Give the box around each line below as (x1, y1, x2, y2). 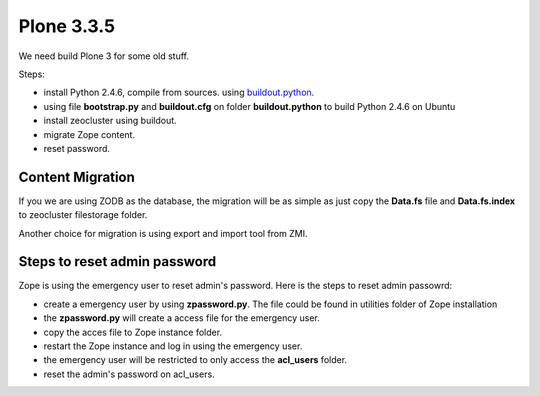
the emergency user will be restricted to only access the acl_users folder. (43, 354, 348, 366)
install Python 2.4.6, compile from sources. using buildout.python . (43, 86, 315, 99)
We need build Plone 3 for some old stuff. (18, 50, 190, 62)
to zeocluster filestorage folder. (18, 209, 148, 221)
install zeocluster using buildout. (43, 115, 177, 127)
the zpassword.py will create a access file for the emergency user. (43, 312, 320, 324)
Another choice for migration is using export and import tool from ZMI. (18, 227, 308, 239)
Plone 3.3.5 (18, 15, 115, 37)
